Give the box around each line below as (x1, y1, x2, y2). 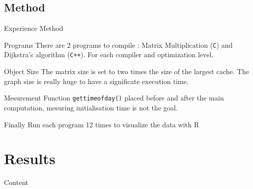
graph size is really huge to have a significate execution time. (4, 76, 189, 86)
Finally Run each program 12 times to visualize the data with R (4, 119, 199, 129)
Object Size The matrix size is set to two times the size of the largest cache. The (4, 66, 249, 77)
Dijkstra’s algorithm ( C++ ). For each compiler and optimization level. (4, 49, 213, 60)
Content (4, 177, 28, 188)
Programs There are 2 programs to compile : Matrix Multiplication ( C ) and (4, 39, 233, 50)
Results (4, 148, 56, 169)
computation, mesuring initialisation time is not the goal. (4, 102, 178, 112)
